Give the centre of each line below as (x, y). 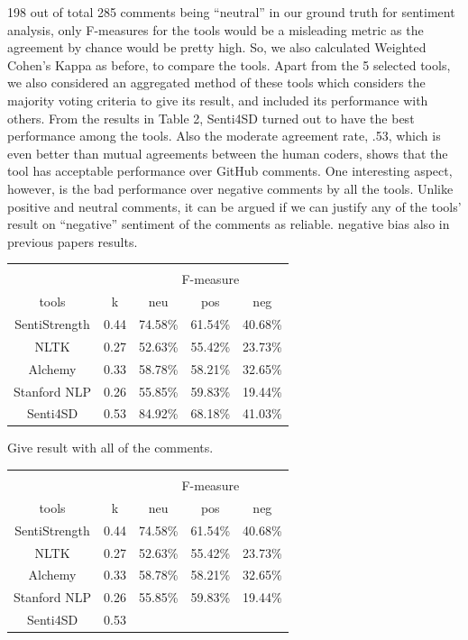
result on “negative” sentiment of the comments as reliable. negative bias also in (229, 224)
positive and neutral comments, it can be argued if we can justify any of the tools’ (234, 206)
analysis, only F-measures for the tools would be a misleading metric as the (216, 29)
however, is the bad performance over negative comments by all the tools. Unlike (230, 188)
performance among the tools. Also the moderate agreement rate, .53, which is (224, 136)
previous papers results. (73, 241)
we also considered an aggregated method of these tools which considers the (216, 82)
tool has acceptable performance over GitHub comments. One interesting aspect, (230, 171)
